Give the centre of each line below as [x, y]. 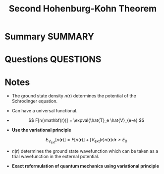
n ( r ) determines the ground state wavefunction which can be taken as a [85, 151]
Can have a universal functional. [45, 111]
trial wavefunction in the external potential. [55, 157]
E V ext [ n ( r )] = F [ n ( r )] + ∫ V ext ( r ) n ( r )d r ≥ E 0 [86, 141]
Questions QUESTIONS [53, 59]
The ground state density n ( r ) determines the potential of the [74, 96]
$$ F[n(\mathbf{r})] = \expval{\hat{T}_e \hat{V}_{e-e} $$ [86, 120]
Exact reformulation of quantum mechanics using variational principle [85, 166]
